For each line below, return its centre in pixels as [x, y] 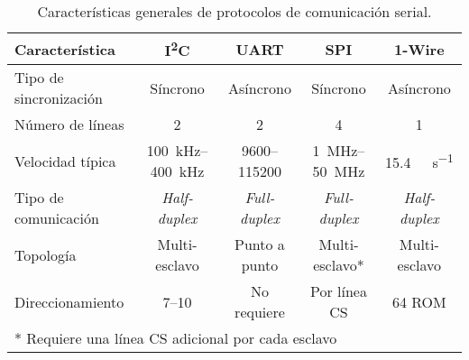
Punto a [260, 245]
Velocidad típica [65, 161]
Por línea [338, 291]
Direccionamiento [69, 301]
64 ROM [419, 301]
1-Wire [419, 49]
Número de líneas [69, 125]
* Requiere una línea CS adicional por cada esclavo [176, 338]
